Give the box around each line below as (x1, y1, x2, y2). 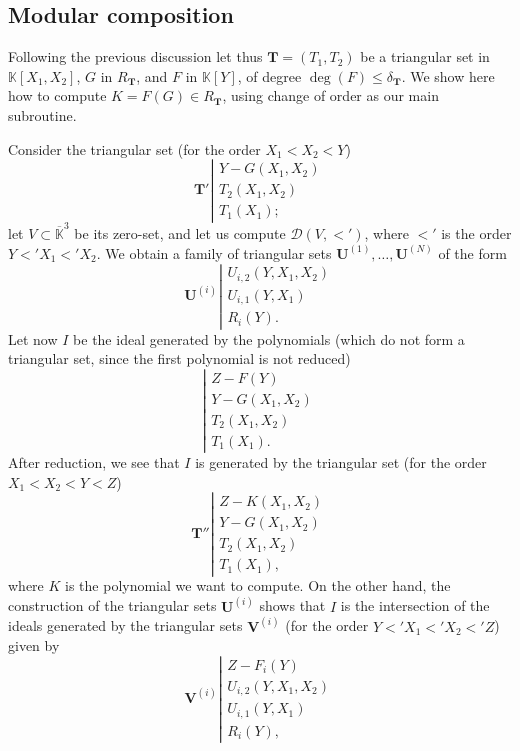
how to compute (8, 85, 107, 106)
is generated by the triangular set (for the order (195, 452, 487, 472)
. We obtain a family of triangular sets (96, 242, 332, 263)
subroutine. (8, 104, 77, 125)
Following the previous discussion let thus (8, 46, 263, 67)
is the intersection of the (340, 595, 490, 616)
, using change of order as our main (222, 85, 439, 106)
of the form (438, 242, 507, 263)
